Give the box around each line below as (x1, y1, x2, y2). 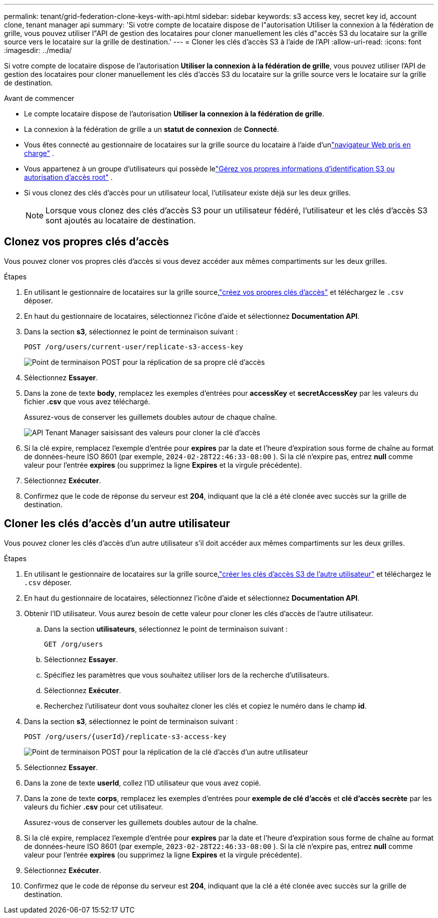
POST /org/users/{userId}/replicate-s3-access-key (24, 732, 226, 741)
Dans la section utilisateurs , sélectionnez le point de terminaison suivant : (44, 624, 288, 633)
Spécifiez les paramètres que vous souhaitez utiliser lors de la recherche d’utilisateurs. (44, 670, 329, 679)
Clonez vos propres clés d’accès (4, 235, 169, 248)
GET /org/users (44, 640, 103, 648)
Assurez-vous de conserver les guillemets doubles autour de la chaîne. (24, 818, 258, 827)
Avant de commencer (4, 94, 74, 102)
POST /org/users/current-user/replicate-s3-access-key (24, 342, 243, 351)
